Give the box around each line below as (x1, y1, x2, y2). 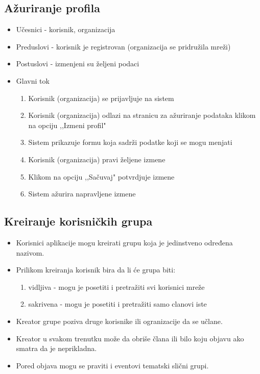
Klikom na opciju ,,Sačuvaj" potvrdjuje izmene (28, 171, 175, 182)
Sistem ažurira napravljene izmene (28, 188, 136, 199)
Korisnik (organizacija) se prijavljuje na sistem (28, 92, 174, 103)
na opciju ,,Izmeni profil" (28, 119, 106, 130)
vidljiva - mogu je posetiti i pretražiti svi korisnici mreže (28, 281, 205, 292)
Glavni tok (16, 75, 50, 86)
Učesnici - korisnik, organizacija (16, 24, 115, 35)
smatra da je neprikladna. (16, 343, 97, 354)
